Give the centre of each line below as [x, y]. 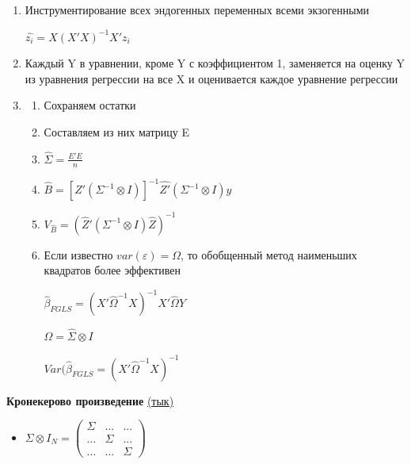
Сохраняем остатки [90, 105]
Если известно [78, 254]
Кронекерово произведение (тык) [90, 400]
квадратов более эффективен [112, 270]
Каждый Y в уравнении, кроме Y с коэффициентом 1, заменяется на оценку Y [215, 63]
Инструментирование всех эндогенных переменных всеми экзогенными [197, 10]
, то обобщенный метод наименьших [269, 254]
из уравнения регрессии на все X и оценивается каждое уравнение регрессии [211, 78]
